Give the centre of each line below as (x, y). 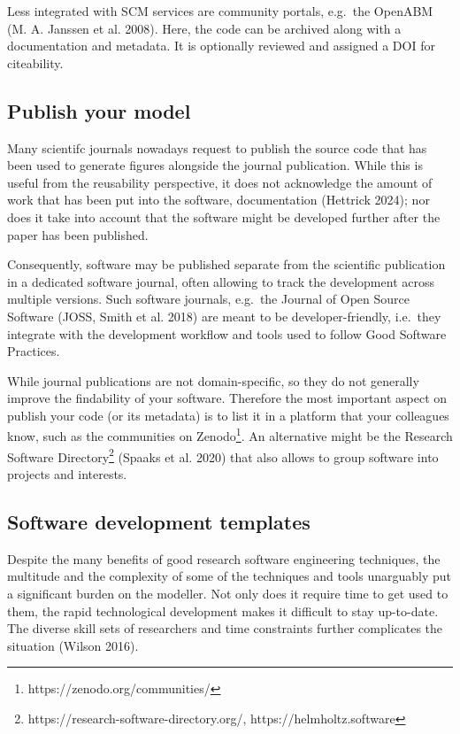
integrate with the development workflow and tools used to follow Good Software (227, 333)
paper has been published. (78, 234)
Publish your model (99, 110)
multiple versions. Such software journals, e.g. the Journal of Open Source (208, 299)
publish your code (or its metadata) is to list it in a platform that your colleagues (228, 415)
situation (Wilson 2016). (73, 645)
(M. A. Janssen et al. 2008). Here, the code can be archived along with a (204, 28)
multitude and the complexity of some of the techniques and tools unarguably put (229, 576)
